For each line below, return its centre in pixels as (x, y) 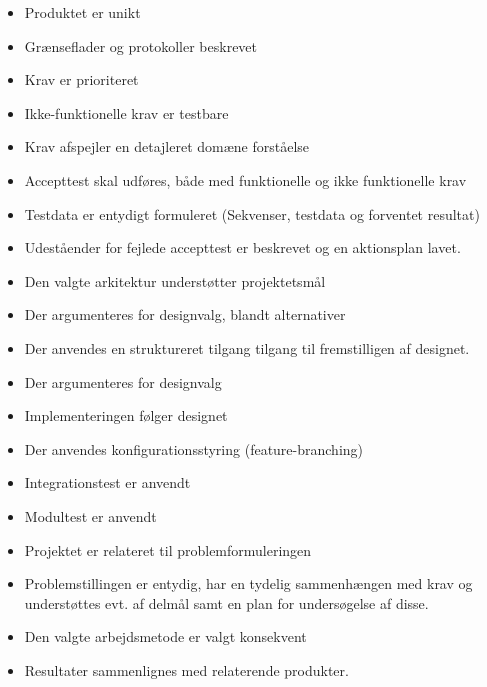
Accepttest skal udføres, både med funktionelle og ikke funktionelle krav (245, 179)
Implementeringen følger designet (126, 415)
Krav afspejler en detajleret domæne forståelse (167, 146)
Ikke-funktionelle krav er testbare (126, 112)
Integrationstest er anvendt (107, 482)
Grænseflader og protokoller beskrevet (141, 45)
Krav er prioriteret (81, 79)
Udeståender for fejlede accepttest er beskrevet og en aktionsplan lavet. (242, 247)
